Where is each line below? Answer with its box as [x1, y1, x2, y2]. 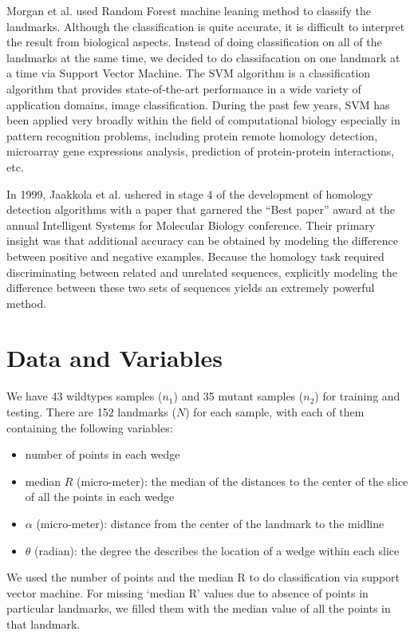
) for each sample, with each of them [185, 404, 365, 420]
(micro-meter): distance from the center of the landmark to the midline [36, 515, 384, 531]
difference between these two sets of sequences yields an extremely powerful [6, 279, 375, 296]
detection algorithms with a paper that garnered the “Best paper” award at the [6, 201, 396, 218]
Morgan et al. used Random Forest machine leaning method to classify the [6, 2, 371, 18]
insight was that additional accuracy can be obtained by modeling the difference [6, 232, 399, 249]
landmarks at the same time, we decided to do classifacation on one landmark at [6, 49, 400, 65]
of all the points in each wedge [25, 488, 175, 505]
